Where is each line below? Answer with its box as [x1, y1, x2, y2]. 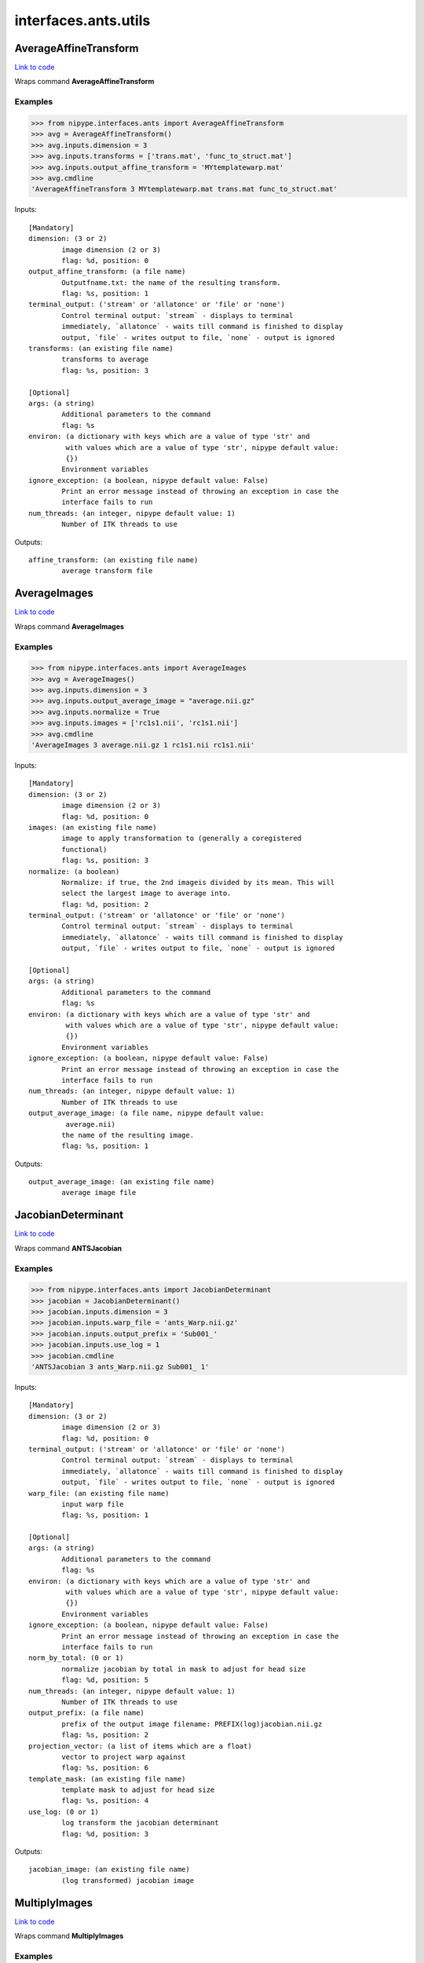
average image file [61, 1188, 137, 1197]
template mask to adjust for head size [61, 1786, 215, 1794]
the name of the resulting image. [61, 1131, 195, 1139]
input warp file [61, 1500, 124, 1508]
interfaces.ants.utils [14, 12, 151, 29]
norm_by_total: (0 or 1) [28, 1654, 124, 1662]
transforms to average [61, 355, 149, 364]
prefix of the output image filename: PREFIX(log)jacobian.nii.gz [61, 1720, 323, 1728]
